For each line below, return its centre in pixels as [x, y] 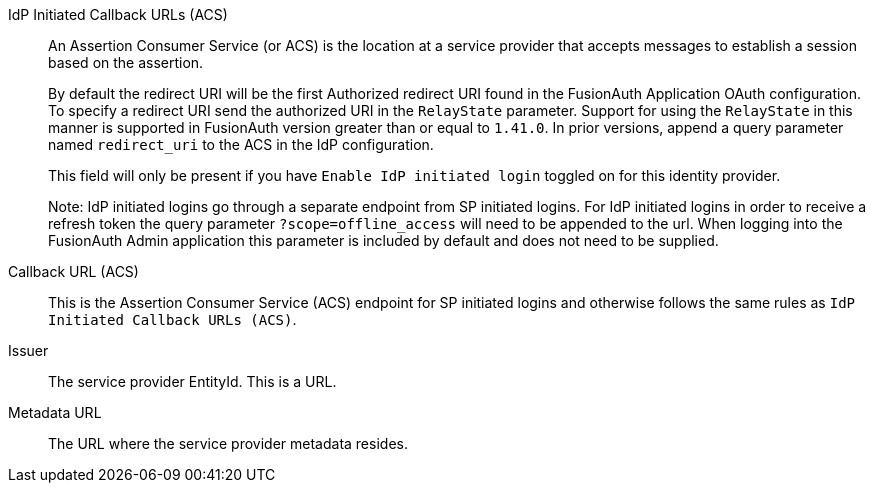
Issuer [28, 350]
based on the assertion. [126, 62]
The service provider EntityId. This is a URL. [192, 381]
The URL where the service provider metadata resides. [228, 443]
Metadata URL [55, 412]
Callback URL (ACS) [73, 271]
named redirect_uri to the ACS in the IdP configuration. [241, 144]
